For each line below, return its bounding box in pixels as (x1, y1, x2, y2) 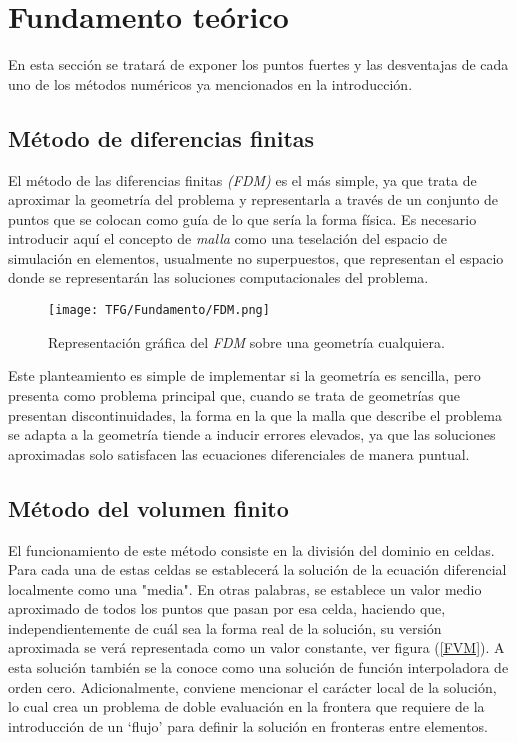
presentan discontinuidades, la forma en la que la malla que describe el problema (8, 404, 502, 425)
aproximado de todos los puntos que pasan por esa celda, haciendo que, (8, 598, 446, 619)
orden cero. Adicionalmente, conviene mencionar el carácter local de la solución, (8, 676, 497, 697)
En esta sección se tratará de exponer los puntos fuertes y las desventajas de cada (8, 54, 509, 75)
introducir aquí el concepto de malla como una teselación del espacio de (8, 228, 448, 249)
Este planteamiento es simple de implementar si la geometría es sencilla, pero (8, 365, 481, 386)
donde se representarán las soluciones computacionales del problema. (8, 267, 429, 288)
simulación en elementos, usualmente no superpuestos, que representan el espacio (8, 247, 504, 268)
